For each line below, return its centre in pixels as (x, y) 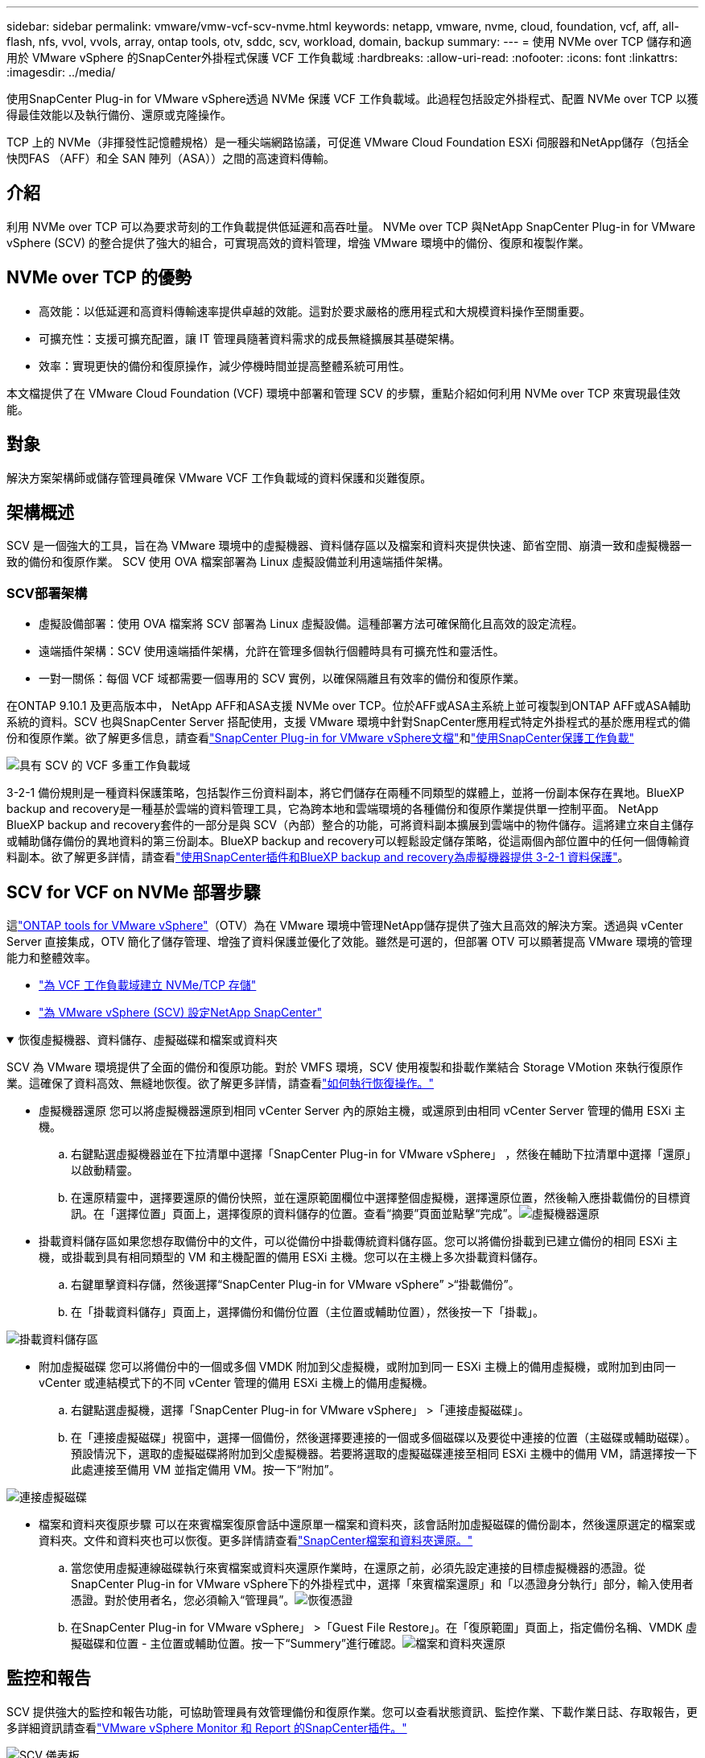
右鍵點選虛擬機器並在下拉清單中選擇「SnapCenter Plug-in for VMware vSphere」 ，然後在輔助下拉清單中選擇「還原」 (384, 1153)
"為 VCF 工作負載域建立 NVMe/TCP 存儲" (148, 984)
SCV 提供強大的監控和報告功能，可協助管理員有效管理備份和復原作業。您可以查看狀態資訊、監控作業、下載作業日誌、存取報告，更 (352, 1711)
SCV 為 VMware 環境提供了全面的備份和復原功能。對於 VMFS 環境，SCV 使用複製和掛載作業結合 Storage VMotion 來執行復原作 (345, 1067)
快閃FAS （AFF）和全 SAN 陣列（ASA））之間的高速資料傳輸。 (171, 158)
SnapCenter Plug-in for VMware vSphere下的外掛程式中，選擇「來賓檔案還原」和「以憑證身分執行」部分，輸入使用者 (382, 1583)
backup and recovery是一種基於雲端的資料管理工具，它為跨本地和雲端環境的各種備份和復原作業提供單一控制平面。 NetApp (333, 809)
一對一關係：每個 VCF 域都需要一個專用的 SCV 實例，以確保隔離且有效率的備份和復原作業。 (282, 679)
